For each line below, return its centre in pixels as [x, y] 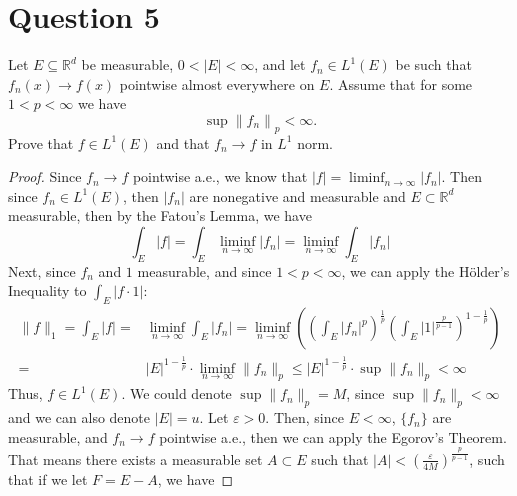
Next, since [42, 270]
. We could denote [176, 393]
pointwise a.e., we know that [220, 176]
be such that [433, 64]
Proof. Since [45, 176]
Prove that [41, 142]
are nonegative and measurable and [297, 195]
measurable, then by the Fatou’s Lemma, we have [160, 215]
